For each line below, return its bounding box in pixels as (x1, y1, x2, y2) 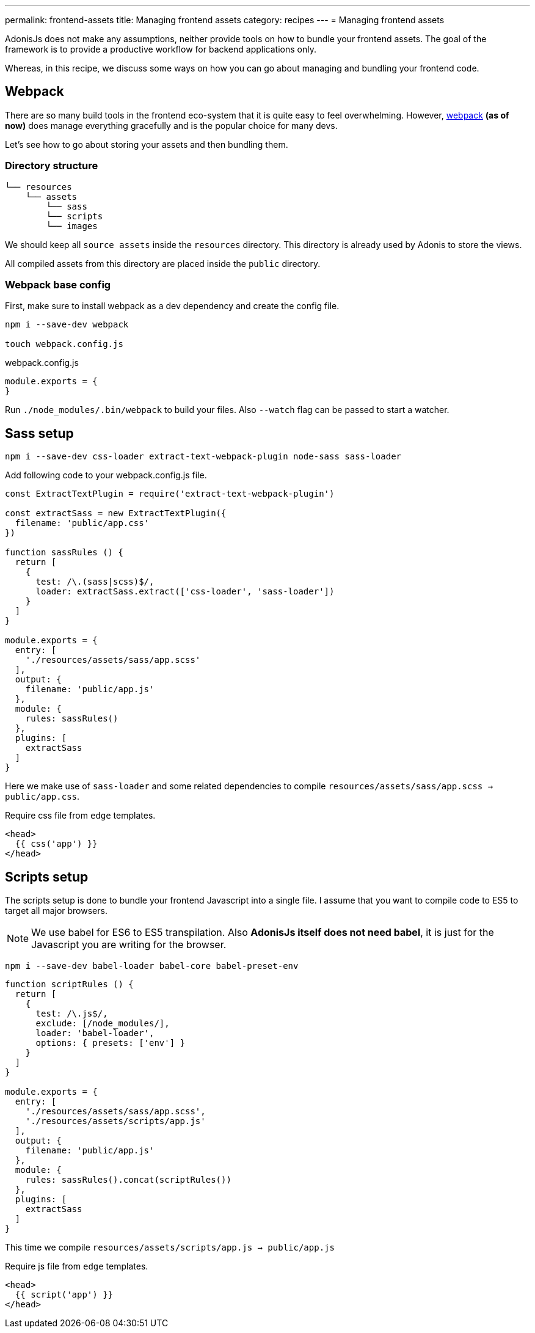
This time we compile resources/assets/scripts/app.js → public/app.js (5, 1242, 335, 1253)
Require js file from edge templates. (5, 1261, 148, 1272)
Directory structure (5, 159, 98, 172)
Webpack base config (5, 278, 111, 291)
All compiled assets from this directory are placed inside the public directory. (5, 258, 321, 269)
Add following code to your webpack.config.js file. (5, 470, 207, 481)
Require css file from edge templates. (5, 810, 156, 821)
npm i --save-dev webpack (5, 320, 129, 330)
